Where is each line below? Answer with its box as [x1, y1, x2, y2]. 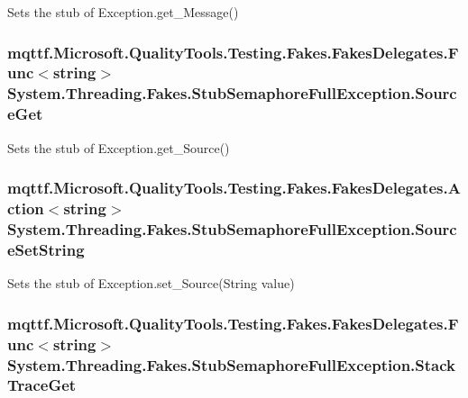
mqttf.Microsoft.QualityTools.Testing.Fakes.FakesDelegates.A [7, 176, 461, 199]
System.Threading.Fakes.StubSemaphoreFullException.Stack [7, 353, 455, 375]
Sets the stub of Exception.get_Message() [7, 3, 239, 21]
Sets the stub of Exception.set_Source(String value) [7, 274, 295, 293]
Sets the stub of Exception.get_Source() [7, 138, 230, 157]
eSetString [7, 238, 85, 260]
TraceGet [7, 374, 77, 396]
